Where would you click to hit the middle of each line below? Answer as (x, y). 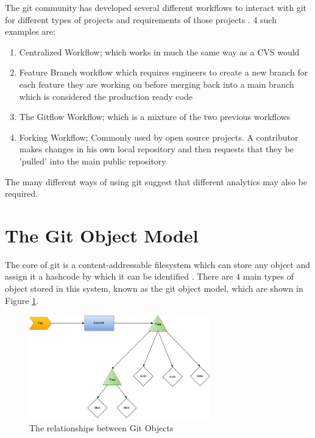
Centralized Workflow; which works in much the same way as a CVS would (159, 51)
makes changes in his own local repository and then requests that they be (156, 149)
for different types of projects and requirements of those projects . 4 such (141, 19)
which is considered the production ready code (106, 96)
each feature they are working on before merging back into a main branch (157, 84)
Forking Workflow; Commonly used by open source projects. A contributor (159, 137)
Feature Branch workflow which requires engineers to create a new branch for (164, 72)
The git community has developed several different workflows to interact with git (156, 7)
